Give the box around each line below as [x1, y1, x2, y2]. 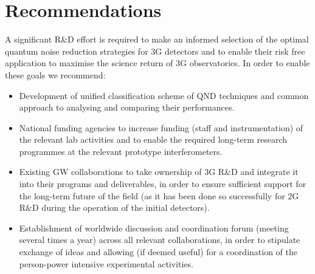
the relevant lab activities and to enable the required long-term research [19, 133, 287, 146]
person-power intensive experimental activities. [19, 257, 193, 270]
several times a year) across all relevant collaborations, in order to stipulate [19, 233, 300, 246]
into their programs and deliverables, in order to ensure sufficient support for [19, 177, 306, 190]
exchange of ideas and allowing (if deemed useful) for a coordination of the [19, 245, 297, 258]
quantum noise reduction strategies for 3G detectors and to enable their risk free [5, 44, 305, 57]
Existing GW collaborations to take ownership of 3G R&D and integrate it [19, 165, 299, 178]
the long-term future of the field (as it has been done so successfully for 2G [19, 189, 299, 202]
